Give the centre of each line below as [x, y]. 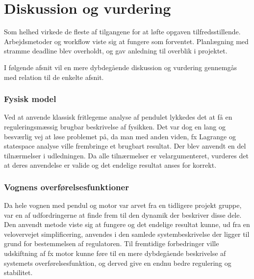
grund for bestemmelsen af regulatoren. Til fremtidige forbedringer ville [112, 243]
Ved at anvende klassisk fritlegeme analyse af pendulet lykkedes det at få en [118, 117]
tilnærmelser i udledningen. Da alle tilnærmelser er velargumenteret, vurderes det [126, 155]
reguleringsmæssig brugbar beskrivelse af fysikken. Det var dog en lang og [115, 126]
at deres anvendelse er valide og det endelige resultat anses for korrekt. [110, 165]
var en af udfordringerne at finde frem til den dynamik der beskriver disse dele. [123, 215]
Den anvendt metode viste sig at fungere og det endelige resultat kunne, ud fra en [127, 224]
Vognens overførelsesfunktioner [66, 187]
